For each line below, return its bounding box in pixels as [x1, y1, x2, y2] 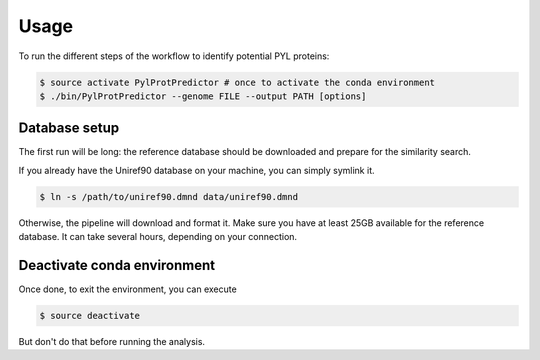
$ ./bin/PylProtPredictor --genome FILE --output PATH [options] [39, 90, 367, 102]
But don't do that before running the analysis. [18, 336, 205, 348]
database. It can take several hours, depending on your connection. [18, 231, 298, 243]
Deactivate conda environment [18, 256, 216, 274]
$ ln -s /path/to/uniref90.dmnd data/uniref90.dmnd [39, 191, 299, 202]
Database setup [18, 120, 120, 137]
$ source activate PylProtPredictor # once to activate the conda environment [39, 76, 435, 88]
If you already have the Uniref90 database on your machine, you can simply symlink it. [18, 164, 375, 176]
